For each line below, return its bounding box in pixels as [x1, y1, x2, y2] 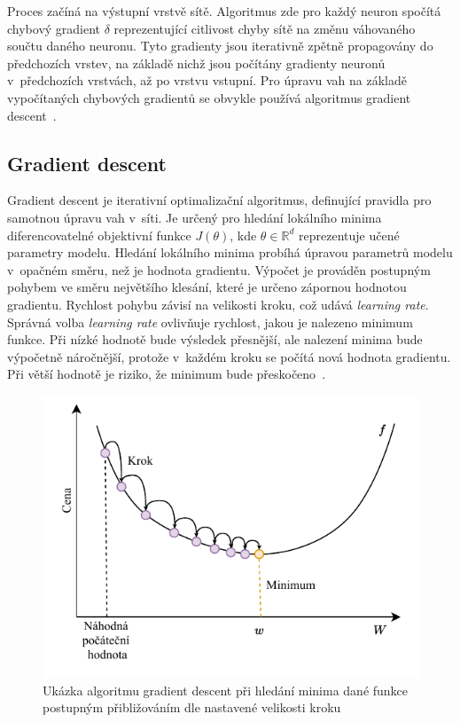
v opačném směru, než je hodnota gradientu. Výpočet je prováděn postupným [7, 260, 431, 279]
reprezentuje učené [299, 225, 400, 244]
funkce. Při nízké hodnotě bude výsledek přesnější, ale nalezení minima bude [7, 330, 423, 349]
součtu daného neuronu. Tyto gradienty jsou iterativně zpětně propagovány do [7, 36, 433, 55]
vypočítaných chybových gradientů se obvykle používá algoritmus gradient [7, 88, 411, 106]
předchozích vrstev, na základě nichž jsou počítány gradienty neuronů [7, 53, 386, 72]
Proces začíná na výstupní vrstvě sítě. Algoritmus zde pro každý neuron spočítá [7, 2, 441, 20]
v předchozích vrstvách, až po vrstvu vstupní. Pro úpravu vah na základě [7, 71, 407, 90]
